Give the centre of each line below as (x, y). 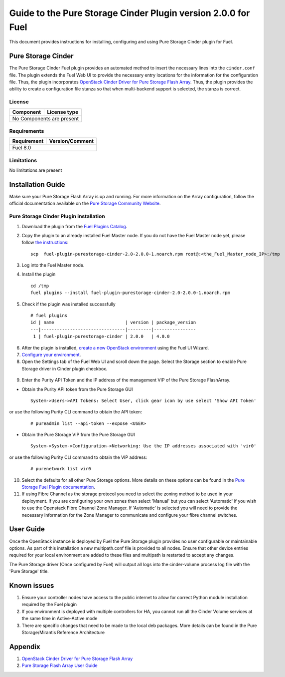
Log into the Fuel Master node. (53, 265)
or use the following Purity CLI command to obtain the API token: (75, 412)
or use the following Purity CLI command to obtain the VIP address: (78, 457)
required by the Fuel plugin (49, 605)
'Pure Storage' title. (29, 571)
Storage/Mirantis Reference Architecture (63, 632)
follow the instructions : (45, 243)
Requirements (27, 131)
